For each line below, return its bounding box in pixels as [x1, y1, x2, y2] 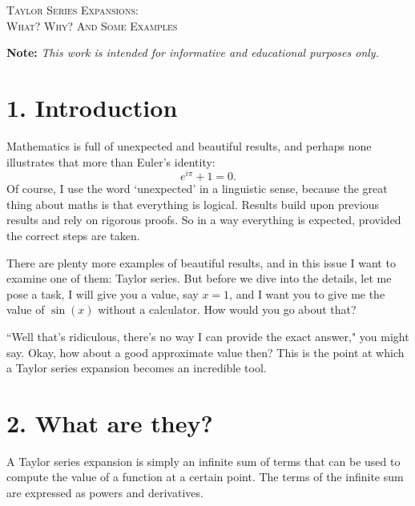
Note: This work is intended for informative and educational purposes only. [6, 44, 379, 61]
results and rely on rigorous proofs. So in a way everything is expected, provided [6, 211, 401, 228]
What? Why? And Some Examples [6, 17, 178, 34]
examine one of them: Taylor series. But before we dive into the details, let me [6, 270, 392, 287]
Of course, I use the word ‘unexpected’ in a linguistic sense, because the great [6, 180, 388, 197]
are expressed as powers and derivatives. [6, 484, 203, 501]
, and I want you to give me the [229, 285, 385, 302]
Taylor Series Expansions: [6, 2, 139, 18]
